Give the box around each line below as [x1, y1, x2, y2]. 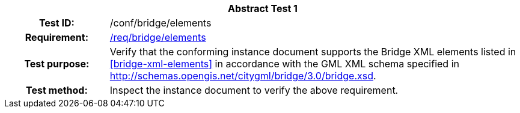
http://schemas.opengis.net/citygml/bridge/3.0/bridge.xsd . [109, 70, 376, 82]
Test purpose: [24, 58, 90, 70]
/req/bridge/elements [109, 31, 206, 43]
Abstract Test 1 [228, 2, 298, 14]
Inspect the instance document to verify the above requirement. [109, 84, 399, 96]
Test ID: [38, 17, 75, 29]
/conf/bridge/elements [109, 17, 212, 29]
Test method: [25, 84, 88, 96]
